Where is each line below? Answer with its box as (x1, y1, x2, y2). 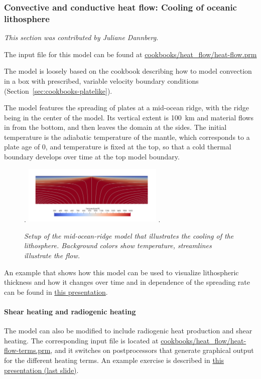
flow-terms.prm (4, 345, 51, 355)
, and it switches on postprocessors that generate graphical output (50, 345, 254, 355)
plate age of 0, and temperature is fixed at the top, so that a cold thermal (4, 141, 231, 152)
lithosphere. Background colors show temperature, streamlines (24, 240, 212, 251)
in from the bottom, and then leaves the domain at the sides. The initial (4, 122, 227, 132)
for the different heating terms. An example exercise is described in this (4, 354, 224, 365)
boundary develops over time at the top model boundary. (4, 151, 180, 162)
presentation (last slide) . (4, 364, 79, 375)
